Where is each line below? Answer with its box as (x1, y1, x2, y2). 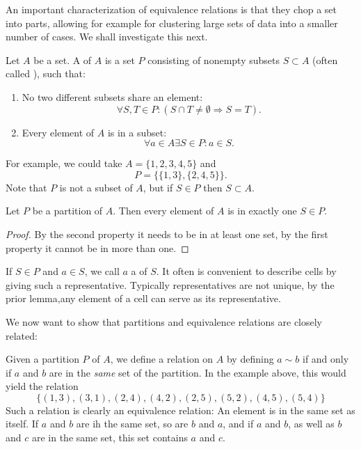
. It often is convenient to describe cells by (156, 264, 337, 278)
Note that (6, 180, 47, 194)
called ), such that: (6, 66, 86, 81)
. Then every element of (113, 203, 214, 218)
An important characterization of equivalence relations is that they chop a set (6, 2, 337, 16)
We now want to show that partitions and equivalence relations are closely (6, 314, 323, 329)
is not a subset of (59, 180, 133, 194)
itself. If (6, 416, 39, 431)
